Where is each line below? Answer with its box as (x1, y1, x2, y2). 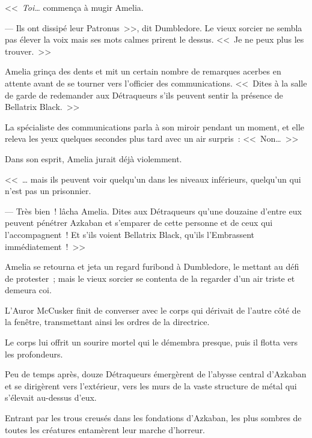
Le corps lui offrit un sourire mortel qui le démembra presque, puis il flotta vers (5, 336, 298, 348)
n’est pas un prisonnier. (5, 184, 91, 197)
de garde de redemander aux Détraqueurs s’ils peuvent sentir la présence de (5, 88, 283, 101)
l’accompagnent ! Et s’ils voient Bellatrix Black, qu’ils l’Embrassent (5, 228, 255, 240)
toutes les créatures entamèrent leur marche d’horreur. (5, 423, 206, 436)
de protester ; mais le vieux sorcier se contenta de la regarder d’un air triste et (5, 272, 295, 284)
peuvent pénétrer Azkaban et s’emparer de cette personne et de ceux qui (5, 216, 273, 229)
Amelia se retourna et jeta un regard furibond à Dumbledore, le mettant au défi (5, 260, 299, 273)
